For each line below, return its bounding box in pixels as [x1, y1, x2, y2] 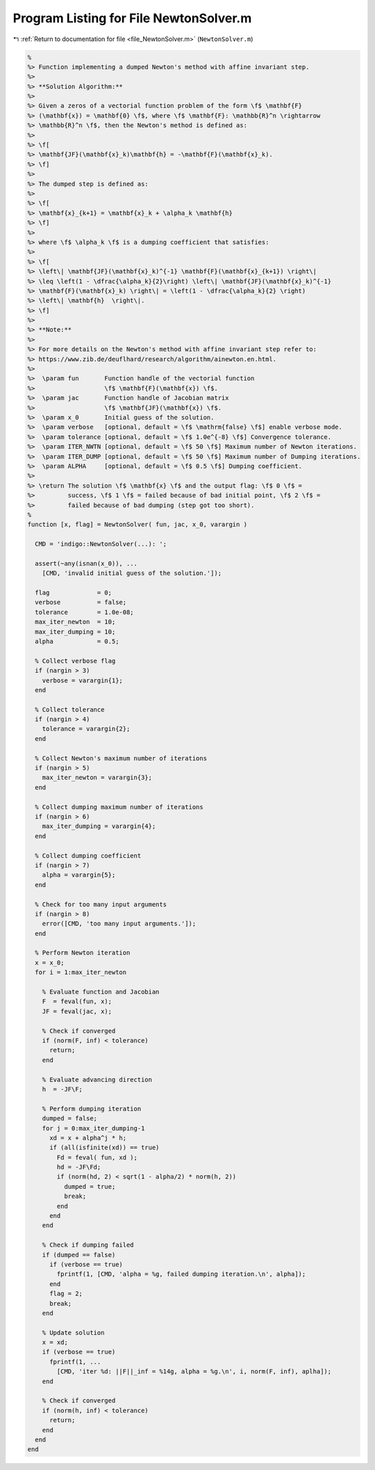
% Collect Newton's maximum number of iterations [35, 754, 208, 762]
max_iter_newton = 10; [35, 618, 116, 626]
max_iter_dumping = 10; [35, 628, 116, 636]
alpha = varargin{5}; [42, 871, 116, 879]
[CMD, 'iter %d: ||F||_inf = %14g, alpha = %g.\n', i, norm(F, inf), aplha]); [56, 1368, 332, 1375]
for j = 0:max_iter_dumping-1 [42, 1124, 145, 1132]
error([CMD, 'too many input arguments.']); [42, 920, 197, 928]
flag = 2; [49, 1290, 83, 1297]
